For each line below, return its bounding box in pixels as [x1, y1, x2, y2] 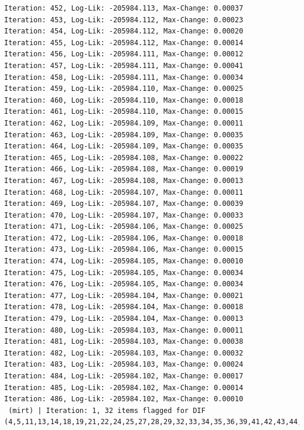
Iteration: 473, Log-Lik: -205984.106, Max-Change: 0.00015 [4, 245, 244, 254]
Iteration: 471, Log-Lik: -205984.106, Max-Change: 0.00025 [4, 222, 244, 231]
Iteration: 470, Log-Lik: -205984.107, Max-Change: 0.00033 [4, 211, 244, 219]
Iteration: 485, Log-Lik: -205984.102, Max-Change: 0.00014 [4, 383, 244, 392]
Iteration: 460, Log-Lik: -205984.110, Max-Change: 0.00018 [4, 96, 244, 104]
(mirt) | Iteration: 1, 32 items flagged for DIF [8, 406, 206, 415]
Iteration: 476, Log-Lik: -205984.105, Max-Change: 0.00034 [4, 280, 244, 289]
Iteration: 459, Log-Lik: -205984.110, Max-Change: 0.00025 [4, 84, 244, 93]
